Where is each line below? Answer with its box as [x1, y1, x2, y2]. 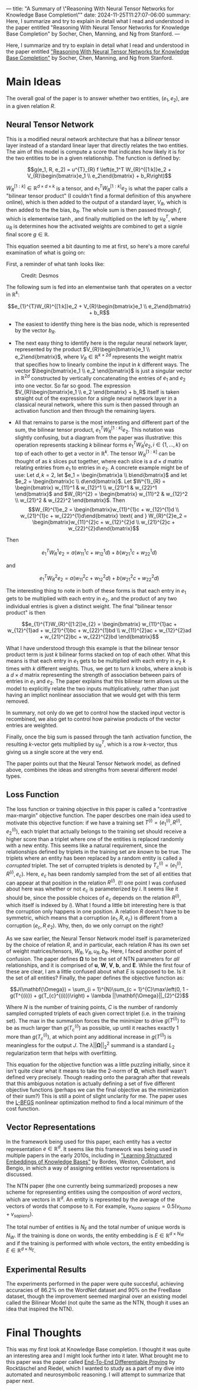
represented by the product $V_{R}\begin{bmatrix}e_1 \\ [14, 346, 150, 353]
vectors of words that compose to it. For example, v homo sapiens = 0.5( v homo [6, 1203, 191, 1211]
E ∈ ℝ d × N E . [6, 1246, 36, 1254]
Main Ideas [6, 75, 61, 88]
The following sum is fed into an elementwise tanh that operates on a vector [6, 283, 192, 290]
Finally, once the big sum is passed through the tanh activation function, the [6, 733, 192, 740]
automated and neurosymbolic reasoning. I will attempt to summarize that [6, 1371, 185, 1378]
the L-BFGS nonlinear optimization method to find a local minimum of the [6, 1099, 183, 1106]
